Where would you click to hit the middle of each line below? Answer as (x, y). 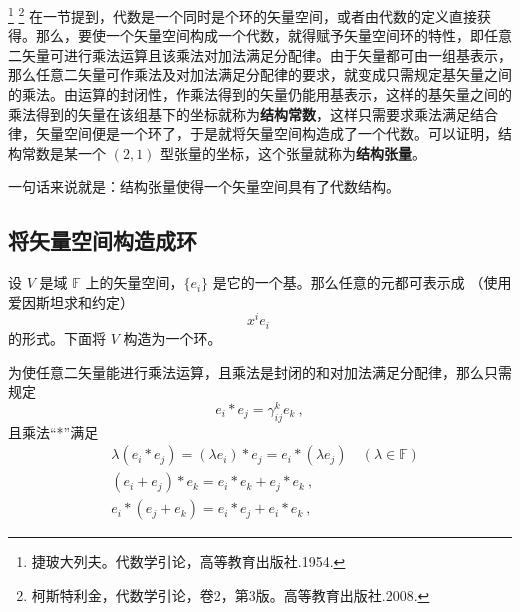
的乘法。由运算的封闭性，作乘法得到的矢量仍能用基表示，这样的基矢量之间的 (260, 94)
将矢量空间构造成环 (102, 240)
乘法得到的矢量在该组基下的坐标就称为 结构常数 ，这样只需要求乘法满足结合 (253, 113)
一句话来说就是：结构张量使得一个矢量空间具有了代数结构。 (204, 186)
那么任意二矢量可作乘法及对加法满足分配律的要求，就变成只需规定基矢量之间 (260, 74)
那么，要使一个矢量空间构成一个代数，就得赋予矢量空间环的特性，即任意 (273, 35)
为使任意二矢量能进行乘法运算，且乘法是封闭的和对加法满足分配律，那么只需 (260, 371)
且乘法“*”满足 (53, 431)
